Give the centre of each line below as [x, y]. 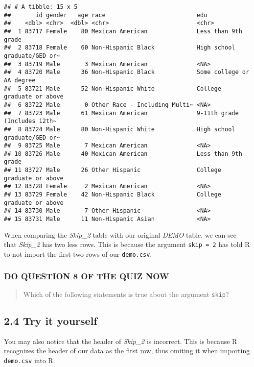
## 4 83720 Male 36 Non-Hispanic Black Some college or [127, 72]
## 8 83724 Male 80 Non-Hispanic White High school [120, 129]
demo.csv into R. [30, 360]
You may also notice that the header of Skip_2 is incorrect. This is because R [121, 341]
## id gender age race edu [106, 15]
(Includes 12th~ [30, 121]
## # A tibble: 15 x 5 [41, 7]
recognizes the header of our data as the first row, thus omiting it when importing [127, 351]
